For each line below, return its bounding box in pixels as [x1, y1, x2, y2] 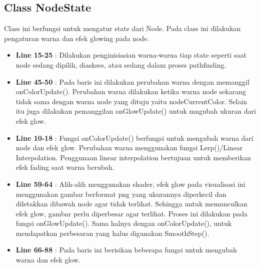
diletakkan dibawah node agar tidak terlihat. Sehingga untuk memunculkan [15, 198, 247, 209]
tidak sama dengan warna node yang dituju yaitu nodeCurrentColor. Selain [15, 96, 247, 106]
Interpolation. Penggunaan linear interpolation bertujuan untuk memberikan [15, 152, 251, 162]
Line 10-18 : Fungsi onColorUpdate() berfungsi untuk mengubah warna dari [15, 132, 253, 143]
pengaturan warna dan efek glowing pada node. [4, 33, 149, 43]
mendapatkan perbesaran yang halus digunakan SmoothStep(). [15, 227, 209, 238]
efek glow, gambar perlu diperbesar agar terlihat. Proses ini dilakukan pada [15, 208, 247, 218]
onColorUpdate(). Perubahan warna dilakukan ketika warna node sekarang [15, 86, 246, 97]
